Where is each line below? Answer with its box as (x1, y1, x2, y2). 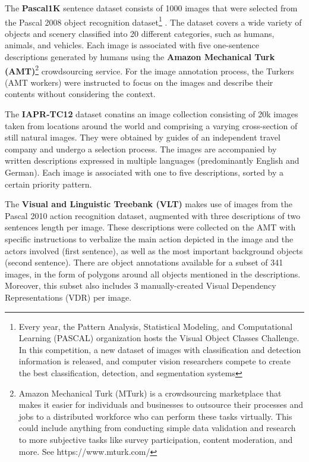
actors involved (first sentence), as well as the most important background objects (5, 244, 303, 257)
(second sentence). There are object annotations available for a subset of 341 (5, 256, 283, 269)
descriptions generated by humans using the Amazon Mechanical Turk (5, 51, 275, 63)
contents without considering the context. (5, 88, 156, 100)
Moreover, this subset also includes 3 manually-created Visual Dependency (5, 279, 276, 292)
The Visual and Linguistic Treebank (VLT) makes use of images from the (5, 198, 293, 210)
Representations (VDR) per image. (5, 291, 132, 303)
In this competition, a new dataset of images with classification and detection (18, 343, 301, 355)
